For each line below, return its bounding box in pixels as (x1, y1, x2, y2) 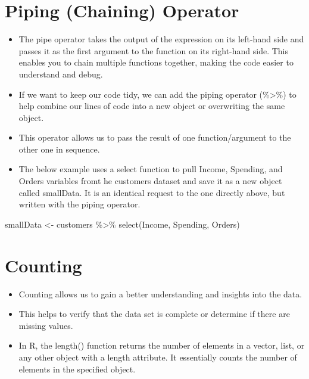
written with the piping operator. (18, 198, 141, 210)
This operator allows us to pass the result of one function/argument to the (18, 131, 291, 144)
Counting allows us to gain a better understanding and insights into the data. (18, 287, 302, 300)
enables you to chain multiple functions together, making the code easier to (18, 56, 294, 69)
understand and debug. (18, 67, 103, 80)
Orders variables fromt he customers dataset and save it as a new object (18, 175, 282, 187)
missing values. (18, 319, 73, 331)
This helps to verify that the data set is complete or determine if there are (18, 307, 290, 320)
